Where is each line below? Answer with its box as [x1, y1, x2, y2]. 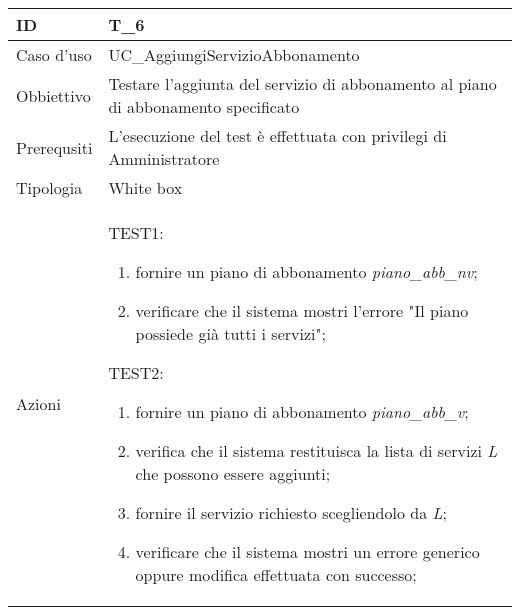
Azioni [16, 392, 61, 415]
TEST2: [108, 361, 164, 384]
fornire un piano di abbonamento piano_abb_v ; [135, 400, 469, 423]
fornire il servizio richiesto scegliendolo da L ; [135, 501, 447, 524]
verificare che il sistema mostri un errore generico [135, 540, 480, 563]
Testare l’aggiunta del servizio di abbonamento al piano [108, 72, 497, 95]
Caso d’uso [16, 43, 92, 66]
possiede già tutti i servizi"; [135, 322, 326, 345]
